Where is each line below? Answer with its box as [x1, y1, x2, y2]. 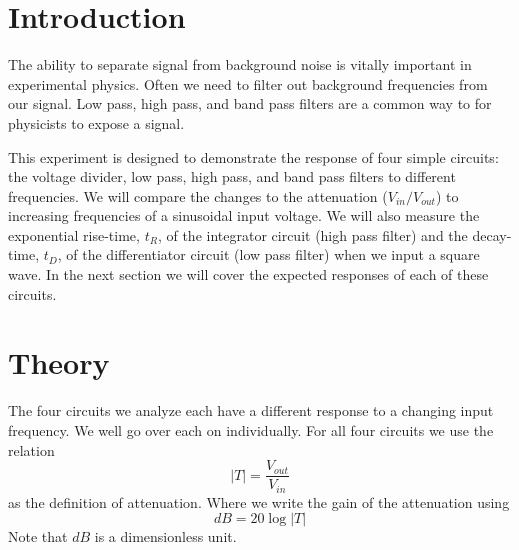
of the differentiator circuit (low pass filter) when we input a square [66, 244, 480, 265]
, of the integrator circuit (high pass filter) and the [157, 224, 468, 245]
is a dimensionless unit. [94, 526, 237, 547]
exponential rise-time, [8, 224, 140, 245]
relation [8, 439, 55, 460]
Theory [8, 342, 110, 383]
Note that [8, 526, 68, 547]
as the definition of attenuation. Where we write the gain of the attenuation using [8, 491, 510, 512]
